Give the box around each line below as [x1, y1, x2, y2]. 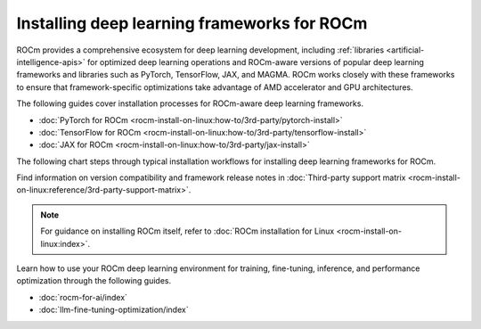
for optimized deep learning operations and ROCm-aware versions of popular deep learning [86, 56, 425, 67]
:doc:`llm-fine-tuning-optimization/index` [38, 304, 189, 316]
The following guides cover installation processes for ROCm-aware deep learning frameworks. [16, 98, 364, 109]
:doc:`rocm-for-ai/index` [38, 292, 128, 302]
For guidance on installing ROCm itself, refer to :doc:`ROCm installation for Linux [40, 226, 335, 236]
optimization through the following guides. [16, 276, 172, 286]
